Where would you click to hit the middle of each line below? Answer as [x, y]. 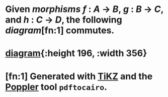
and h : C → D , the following [64, 20]
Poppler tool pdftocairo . [56, 87]
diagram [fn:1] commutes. [60, 30]
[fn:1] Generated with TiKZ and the [79, 76]
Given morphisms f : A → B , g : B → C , [84, 9]
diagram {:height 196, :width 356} [76, 53]
